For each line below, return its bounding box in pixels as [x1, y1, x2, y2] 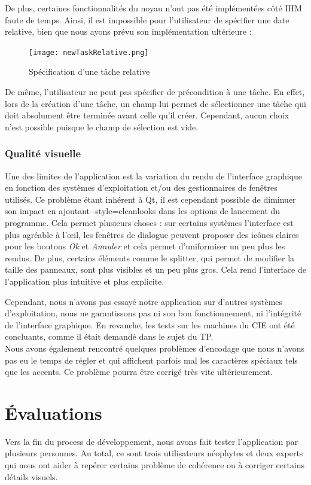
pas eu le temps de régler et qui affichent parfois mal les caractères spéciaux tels [5, 353, 298, 366]
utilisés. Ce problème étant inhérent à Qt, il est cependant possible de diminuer [5, 193, 296, 205]
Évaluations [5, 400, 102, 425]
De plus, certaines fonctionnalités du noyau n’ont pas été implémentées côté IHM [5, 2, 302, 14]
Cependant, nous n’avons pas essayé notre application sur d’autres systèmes [5, 295, 283, 307]
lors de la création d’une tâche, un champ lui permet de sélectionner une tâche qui [5, 97, 306, 109]
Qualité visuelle [5, 146, 81, 161]
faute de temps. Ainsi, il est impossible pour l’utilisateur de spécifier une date [5, 13, 289, 26]
